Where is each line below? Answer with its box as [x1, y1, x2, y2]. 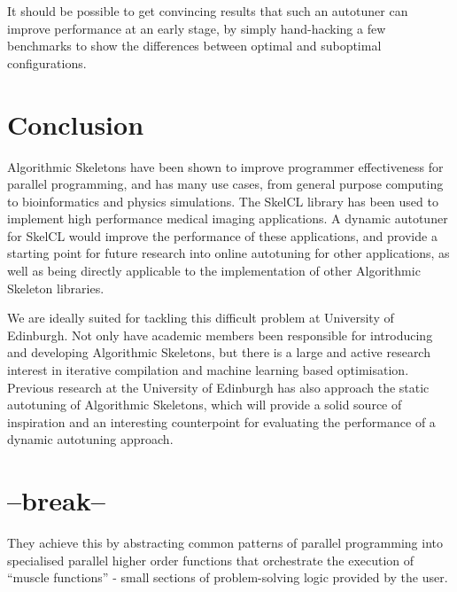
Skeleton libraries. [7, 278, 105, 297]
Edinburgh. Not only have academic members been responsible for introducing [7, 325, 433, 344]
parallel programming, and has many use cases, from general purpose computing [7, 175, 444, 193]
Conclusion [7, 105, 144, 142]
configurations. [7, 53, 87, 72]
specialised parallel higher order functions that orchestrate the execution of [7, 550, 414, 569]
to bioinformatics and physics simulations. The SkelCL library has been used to [7, 191, 438, 210]
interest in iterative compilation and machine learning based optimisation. [7, 361, 409, 379]
